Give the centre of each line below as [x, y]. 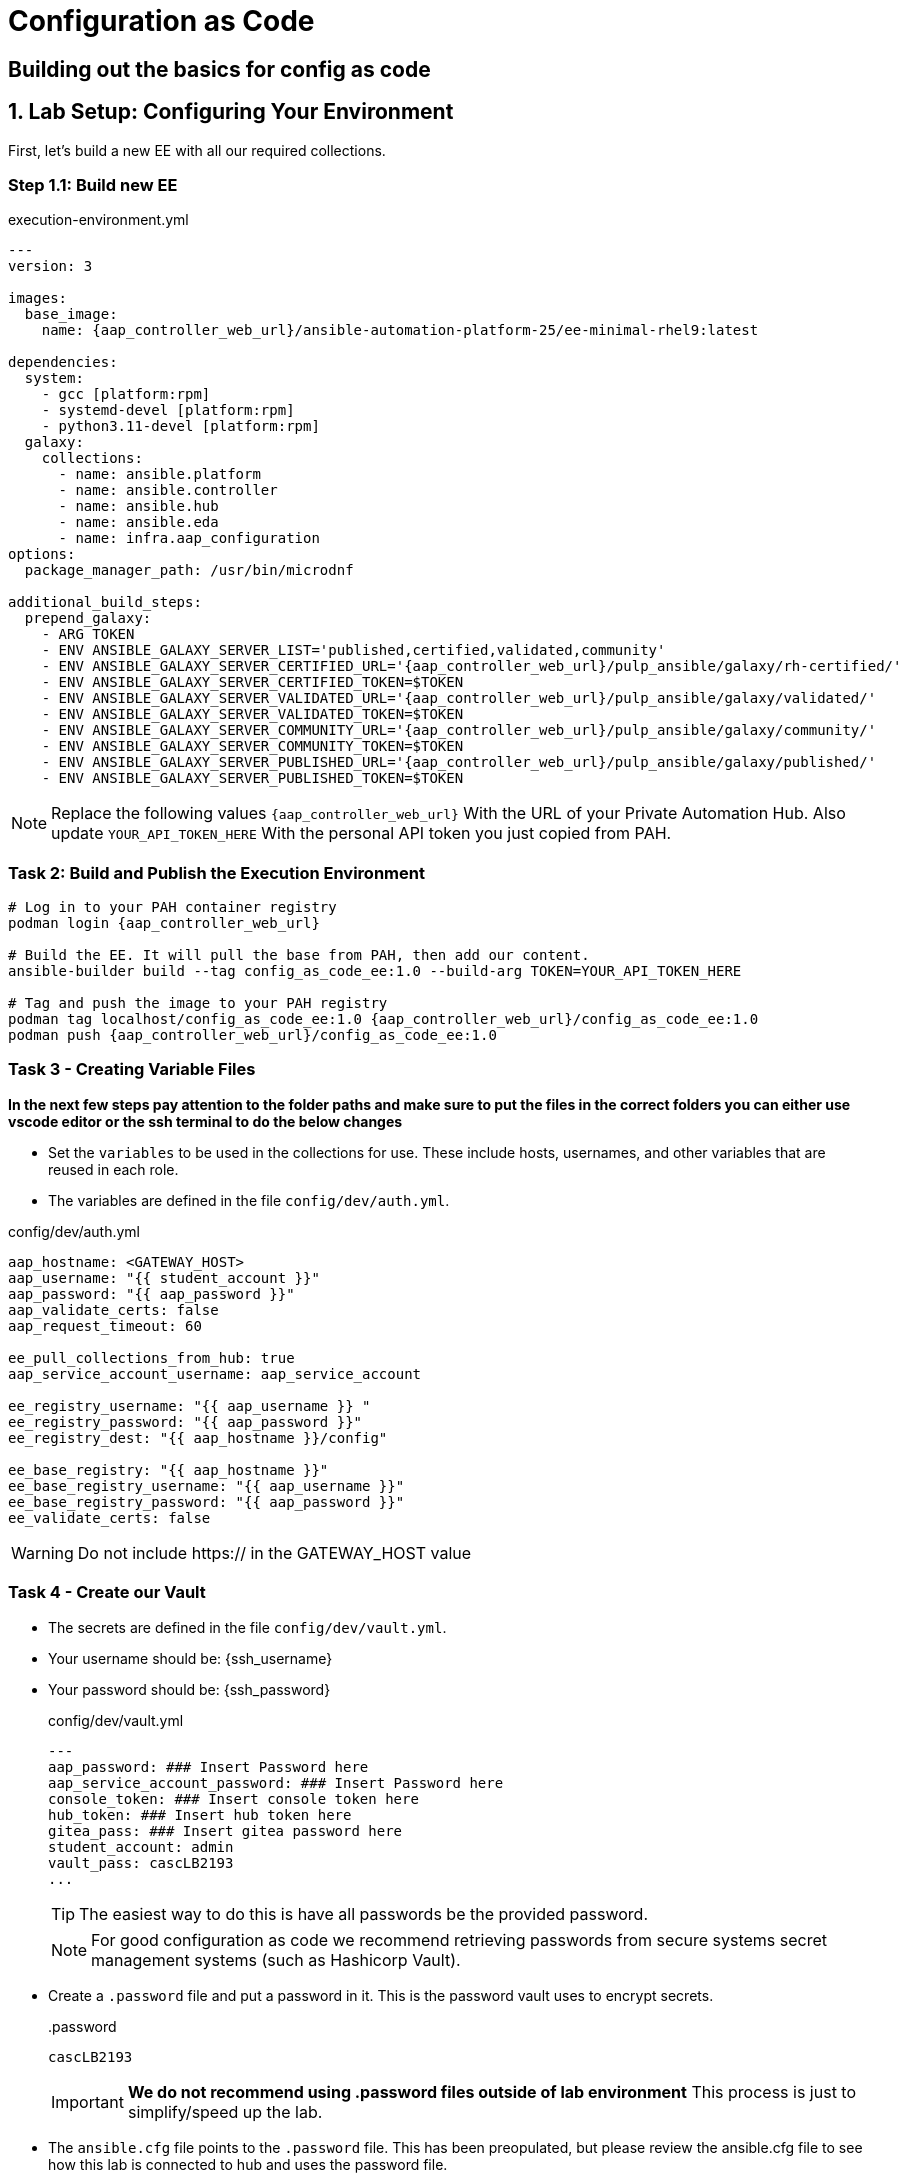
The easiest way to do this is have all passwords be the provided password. [363, 1913]
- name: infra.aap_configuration [189, 538]
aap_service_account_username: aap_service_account [215, 1373]
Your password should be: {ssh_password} [189, 1689]
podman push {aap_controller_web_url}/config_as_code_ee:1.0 [252, 1035]
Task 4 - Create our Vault [107, 1592]
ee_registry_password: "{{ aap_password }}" [185, 1421]
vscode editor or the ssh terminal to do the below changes [205, 1121]
